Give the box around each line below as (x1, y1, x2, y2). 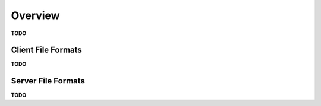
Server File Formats (11, 76, 86, 86)
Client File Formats (11, 45, 83, 55)
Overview (11, 9, 60, 22)
